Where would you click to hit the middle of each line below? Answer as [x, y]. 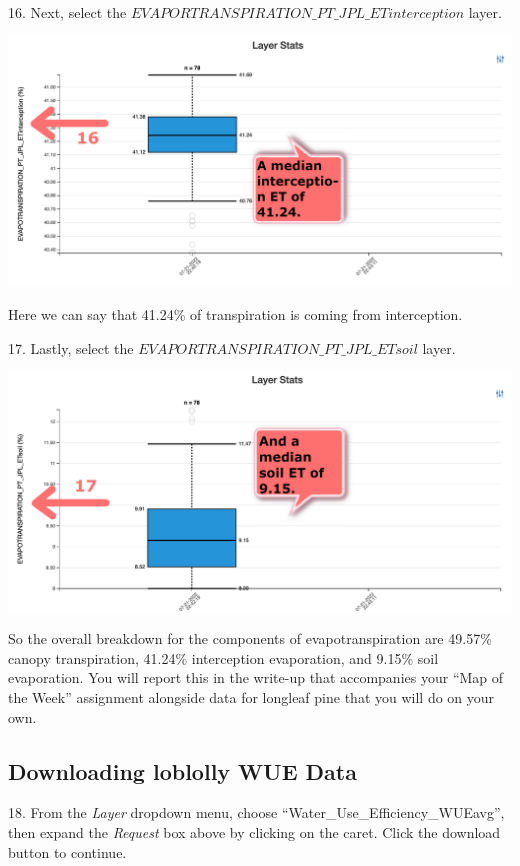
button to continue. [67, 851]
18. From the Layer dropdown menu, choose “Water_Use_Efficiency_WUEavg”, [256, 812]
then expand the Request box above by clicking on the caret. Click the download [254, 831]
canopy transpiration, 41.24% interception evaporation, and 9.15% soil [223, 657]
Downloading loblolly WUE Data [182, 770]
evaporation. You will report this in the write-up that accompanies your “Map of [256, 677]
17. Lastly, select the [71, 347]
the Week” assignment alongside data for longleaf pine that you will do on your [251, 697]
